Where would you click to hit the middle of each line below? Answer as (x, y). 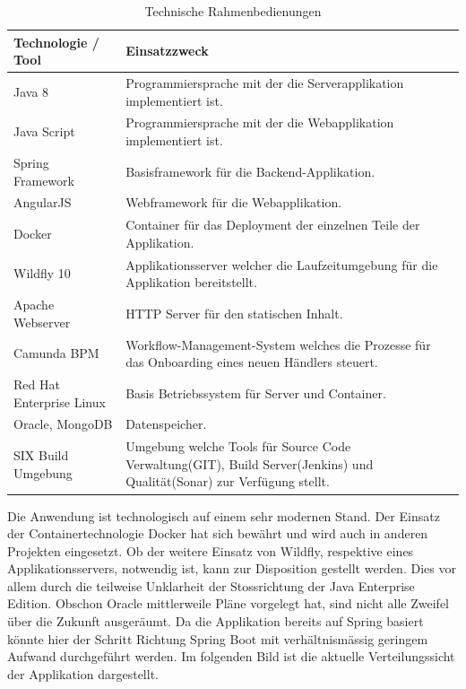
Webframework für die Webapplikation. (234, 202)
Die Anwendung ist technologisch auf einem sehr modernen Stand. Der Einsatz (224, 515)
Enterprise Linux (60, 401)
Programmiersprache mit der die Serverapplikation (265, 83)
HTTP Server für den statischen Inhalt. (234, 313)
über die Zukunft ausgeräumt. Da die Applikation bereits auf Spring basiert (216, 621)
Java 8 (31, 91)
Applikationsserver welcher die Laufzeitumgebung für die (282, 264)
